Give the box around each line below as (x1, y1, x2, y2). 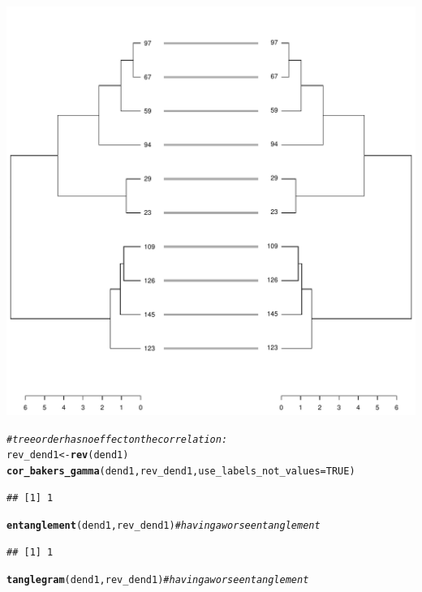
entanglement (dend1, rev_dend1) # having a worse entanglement (6, 520, 321, 532)
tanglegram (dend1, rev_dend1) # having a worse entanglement (6, 574, 309, 586)
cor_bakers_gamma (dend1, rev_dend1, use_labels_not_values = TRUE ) (6, 465, 355, 477)
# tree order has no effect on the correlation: (6, 433, 228, 445)
